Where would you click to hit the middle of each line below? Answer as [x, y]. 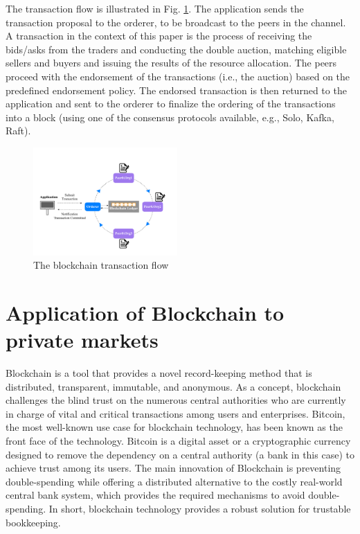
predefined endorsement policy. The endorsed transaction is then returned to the [176, 90]
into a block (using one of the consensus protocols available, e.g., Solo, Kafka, [170, 117]
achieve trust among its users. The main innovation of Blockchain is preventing [173, 468]
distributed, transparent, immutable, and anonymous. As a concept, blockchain [173, 386]
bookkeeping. [33, 522]
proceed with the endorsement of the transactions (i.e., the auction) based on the [178, 76]
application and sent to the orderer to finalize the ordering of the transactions [171, 104]
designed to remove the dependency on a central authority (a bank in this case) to [180, 454]
